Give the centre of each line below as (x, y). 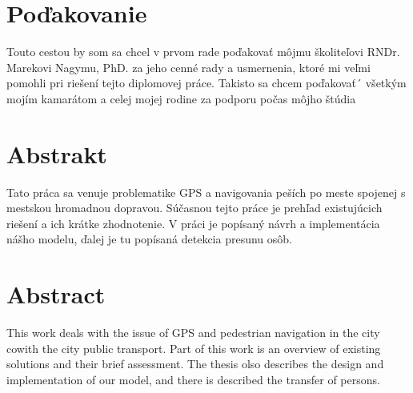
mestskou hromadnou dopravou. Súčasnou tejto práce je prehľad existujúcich (194, 208)
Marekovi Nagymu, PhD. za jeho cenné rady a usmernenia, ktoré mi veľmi (188, 67)
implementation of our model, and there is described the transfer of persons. (193, 379)
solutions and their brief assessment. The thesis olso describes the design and (195, 364)
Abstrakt (57, 153)
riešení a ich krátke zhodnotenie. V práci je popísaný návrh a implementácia (193, 223)
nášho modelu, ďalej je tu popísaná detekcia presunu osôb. (149, 239)
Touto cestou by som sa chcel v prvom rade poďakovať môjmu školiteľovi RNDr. (203, 52)
